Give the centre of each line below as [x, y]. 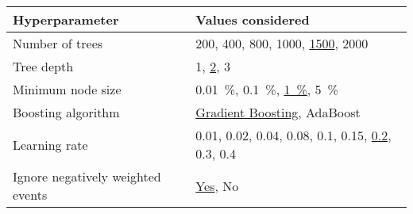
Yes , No [217, 185]
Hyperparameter [66, 19]
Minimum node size [67, 89]
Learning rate [50, 144]
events [30, 195]
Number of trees [58, 43]
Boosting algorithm [66, 112]
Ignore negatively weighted [87, 176]
